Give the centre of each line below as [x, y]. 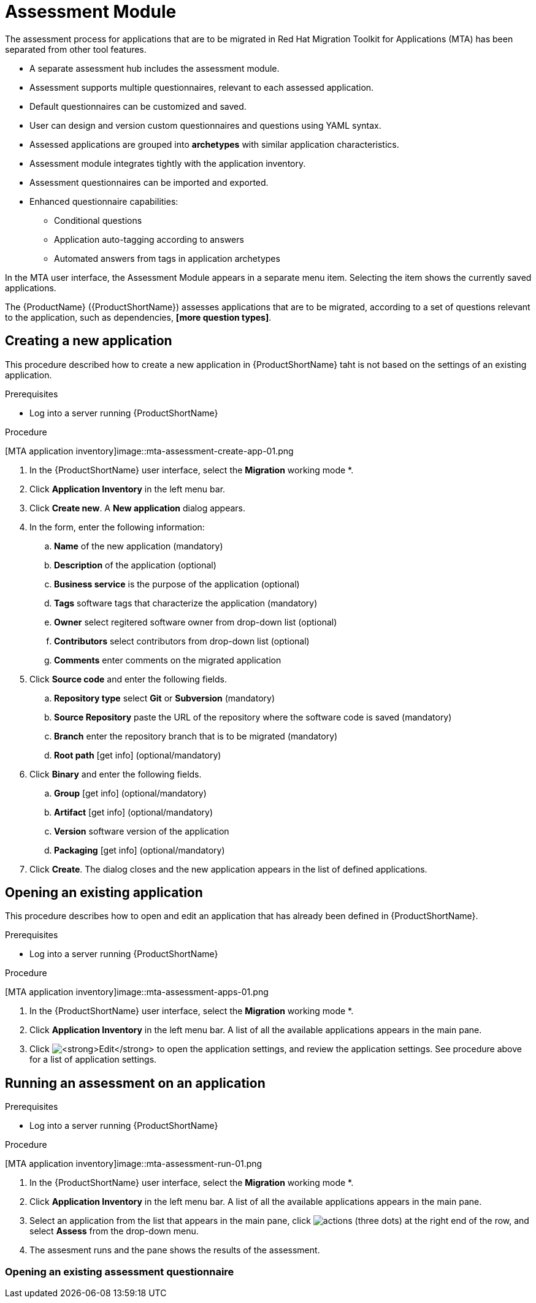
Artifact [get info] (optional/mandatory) [133, 812]
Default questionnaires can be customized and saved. [138, 106]
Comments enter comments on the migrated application [168, 660]
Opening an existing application [104, 893]
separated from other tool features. [76, 49]
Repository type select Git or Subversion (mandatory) [164, 698]
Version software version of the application [142, 831]
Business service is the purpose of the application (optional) [177, 584]
